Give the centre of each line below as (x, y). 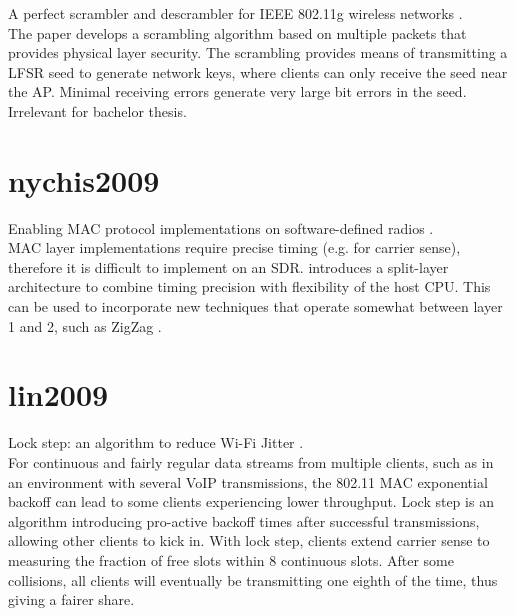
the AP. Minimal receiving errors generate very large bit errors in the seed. (237, 91)
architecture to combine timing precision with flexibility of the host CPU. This (249, 286)
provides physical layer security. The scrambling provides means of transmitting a (258, 52)
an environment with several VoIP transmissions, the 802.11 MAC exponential (248, 481)
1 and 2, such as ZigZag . (85, 325)
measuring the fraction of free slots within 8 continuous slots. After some (231, 559)
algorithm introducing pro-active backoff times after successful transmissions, (244, 520)
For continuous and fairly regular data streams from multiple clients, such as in (251, 461)
